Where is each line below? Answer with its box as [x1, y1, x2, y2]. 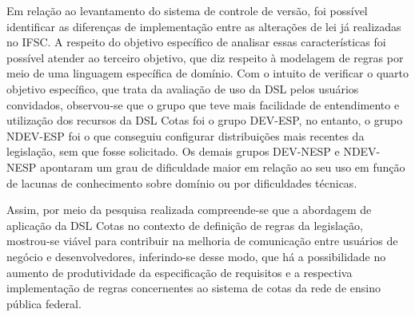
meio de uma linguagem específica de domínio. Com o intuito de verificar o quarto [6, 65, 409, 81]
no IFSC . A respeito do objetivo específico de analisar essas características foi [6, 34, 386, 50]
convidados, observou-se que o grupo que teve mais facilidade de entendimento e [6, 96, 400, 113]
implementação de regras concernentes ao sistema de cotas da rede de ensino [6, 279, 381, 296]
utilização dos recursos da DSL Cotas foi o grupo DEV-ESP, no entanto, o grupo [6, 112, 403, 129]
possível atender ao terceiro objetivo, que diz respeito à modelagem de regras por [6, 49, 404, 65]
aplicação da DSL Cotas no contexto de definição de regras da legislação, [6, 216, 363, 233]
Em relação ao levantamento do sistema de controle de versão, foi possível [6, 2, 368, 18]
